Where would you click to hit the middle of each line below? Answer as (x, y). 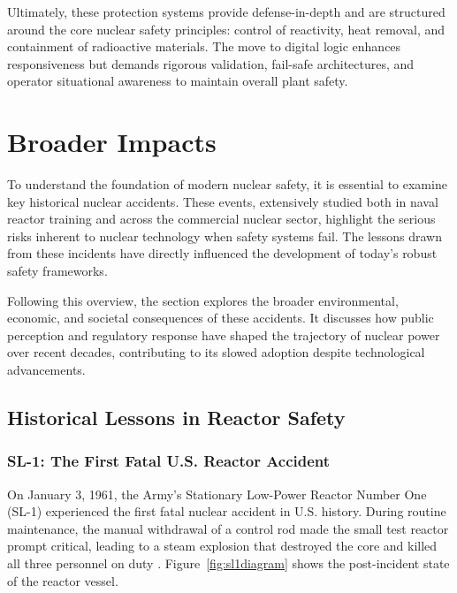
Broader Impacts (112, 142)
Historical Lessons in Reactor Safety (176, 418)
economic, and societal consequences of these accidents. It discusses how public (221, 318)
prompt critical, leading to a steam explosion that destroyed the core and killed (222, 546)
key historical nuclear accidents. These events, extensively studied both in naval (223, 201)
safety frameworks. (57, 271)
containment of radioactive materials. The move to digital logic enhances (204, 46)
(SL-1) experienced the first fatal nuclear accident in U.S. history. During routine (227, 511)
